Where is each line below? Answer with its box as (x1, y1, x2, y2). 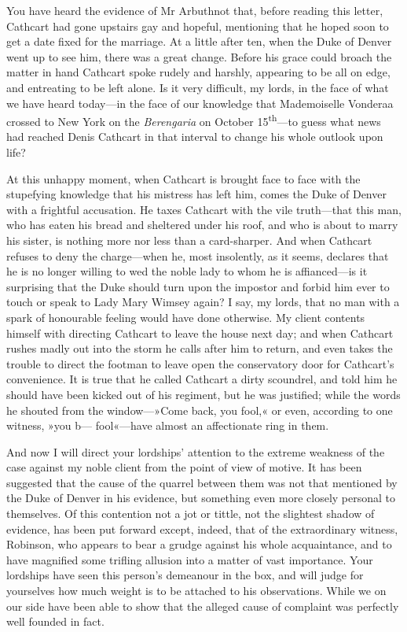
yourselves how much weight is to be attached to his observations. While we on (6, 582, 387, 599)
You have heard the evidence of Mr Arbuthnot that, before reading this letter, (6, 2, 383, 18)
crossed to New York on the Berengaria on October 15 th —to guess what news (6, 111, 381, 129)
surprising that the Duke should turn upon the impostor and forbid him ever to (6, 278, 390, 294)
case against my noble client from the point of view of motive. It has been (6, 459, 362, 475)
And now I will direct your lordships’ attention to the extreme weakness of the (6, 443, 385, 460)
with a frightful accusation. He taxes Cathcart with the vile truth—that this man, (6, 201, 401, 217)
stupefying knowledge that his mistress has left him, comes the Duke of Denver (6, 186, 387, 202)
